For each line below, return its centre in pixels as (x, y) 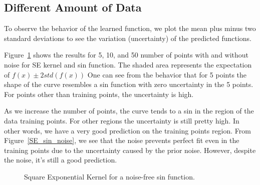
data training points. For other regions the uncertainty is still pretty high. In (122, 120)
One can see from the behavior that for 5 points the (167, 74)
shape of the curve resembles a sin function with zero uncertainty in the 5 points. (129, 84)
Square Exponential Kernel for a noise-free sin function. (109, 176)
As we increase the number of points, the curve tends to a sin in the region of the (129, 111)
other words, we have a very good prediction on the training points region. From (127, 130)
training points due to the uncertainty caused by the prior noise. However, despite (130, 150)
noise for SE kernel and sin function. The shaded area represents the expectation (128, 64)
